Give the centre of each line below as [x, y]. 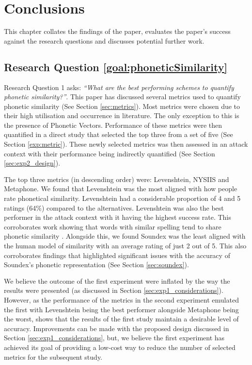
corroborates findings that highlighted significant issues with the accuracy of [117, 255]
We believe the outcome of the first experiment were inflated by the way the [117, 281]
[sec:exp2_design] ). [32, 163]
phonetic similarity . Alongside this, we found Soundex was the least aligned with [125, 236]
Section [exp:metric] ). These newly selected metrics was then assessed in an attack [126, 144]
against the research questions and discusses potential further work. [104, 40]
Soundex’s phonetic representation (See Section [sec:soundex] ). [96, 265]
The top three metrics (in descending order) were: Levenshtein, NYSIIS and [117, 179]
